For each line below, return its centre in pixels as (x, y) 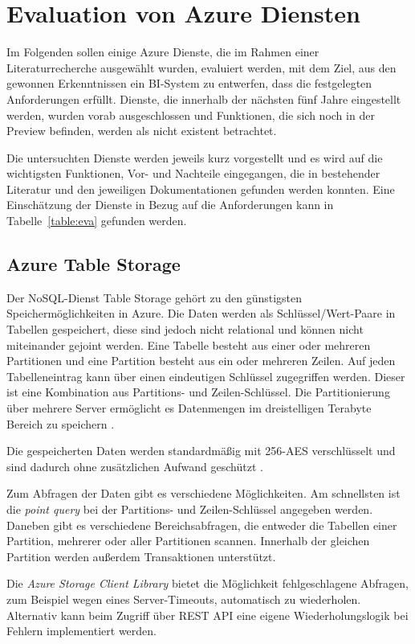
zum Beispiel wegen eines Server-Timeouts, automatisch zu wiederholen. (184, 599)
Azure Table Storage (94, 264)
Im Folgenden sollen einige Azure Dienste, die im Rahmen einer (163, 52)
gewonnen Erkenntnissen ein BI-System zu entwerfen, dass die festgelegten (189, 83)
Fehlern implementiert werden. (81, 631)
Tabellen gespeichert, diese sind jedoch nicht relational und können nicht (185, 329)
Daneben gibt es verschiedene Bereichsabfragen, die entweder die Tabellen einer (202, 525)
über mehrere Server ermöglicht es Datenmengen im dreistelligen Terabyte (189, 408)
